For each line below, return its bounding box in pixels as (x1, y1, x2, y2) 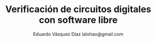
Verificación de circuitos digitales (5, 4, 152, 15)
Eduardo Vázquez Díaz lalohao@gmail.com (33, 31, 124, 37)
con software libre (39, 14, 118, 26)
